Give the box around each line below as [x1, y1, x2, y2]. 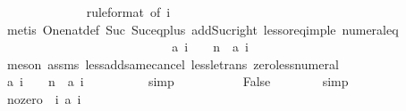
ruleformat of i [86, 3, 171, 20]
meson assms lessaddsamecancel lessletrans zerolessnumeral [6, 54, 339, 73]
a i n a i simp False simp [6, 72, 349, 91]
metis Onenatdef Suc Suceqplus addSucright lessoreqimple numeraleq [6, 20, 399, 38]
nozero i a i [6, 89, 81, 107]
